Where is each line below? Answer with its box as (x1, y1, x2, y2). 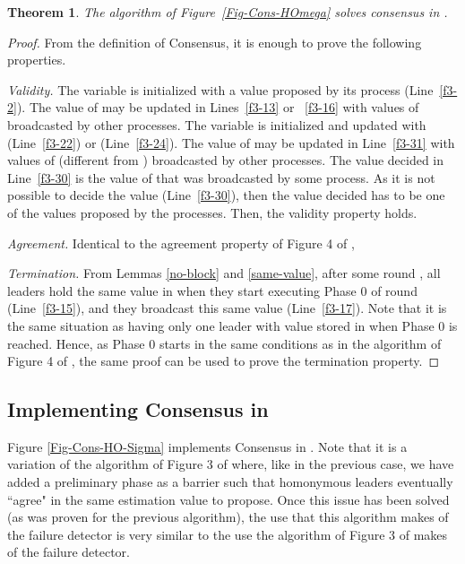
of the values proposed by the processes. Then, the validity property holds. (7, 203, 418, 221)
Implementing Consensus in (7, 395, 269, 423)
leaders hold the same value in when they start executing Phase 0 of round (7, 281, 418, 299)
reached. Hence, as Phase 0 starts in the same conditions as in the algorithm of (7, 334, 442, 352)
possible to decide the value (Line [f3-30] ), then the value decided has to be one (7, 186, 445, 204)
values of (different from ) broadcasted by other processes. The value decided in (7, 151, 444, 169)
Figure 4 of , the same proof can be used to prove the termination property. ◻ (7, 351, 439, 370)
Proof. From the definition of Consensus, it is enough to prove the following (7, 32, 422, 51)
